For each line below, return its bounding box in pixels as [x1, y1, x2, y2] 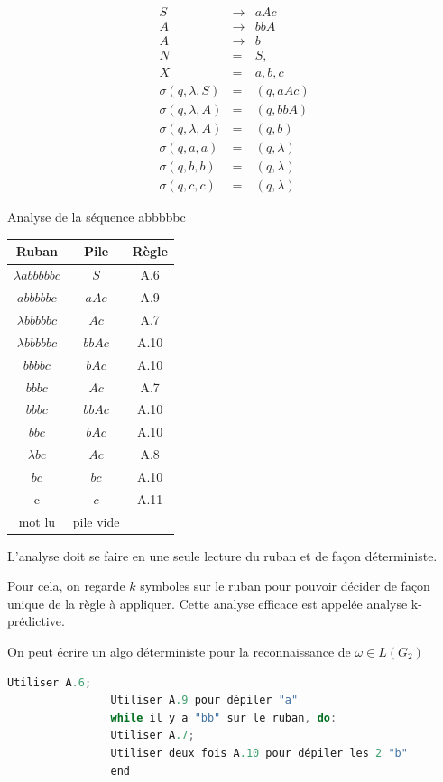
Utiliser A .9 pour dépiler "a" [110, 694, 299, 707]
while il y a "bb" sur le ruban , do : [110, 711, 337, 724]
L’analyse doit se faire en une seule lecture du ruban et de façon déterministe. [7, 546, 438, 565]
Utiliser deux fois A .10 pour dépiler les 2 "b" [110, 747, 408, 759]
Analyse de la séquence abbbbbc [7, 207, 186, 226]
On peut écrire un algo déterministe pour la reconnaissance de [7, 642, 351, 661]
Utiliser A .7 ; [110, 729, 195, 742]
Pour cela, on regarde [7, 576, 125, 595]
